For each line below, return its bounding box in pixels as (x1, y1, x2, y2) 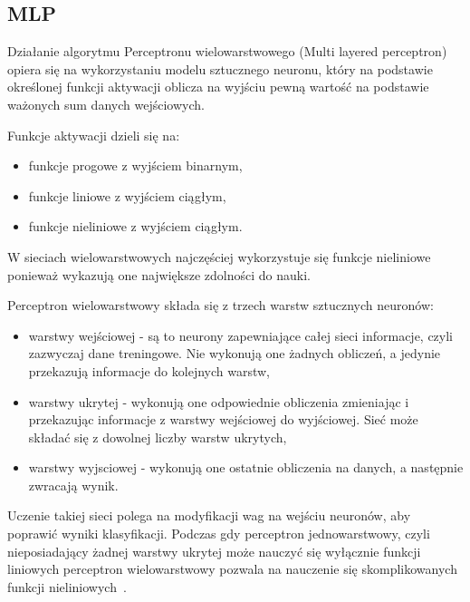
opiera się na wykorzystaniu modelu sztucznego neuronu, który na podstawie (7, 59, 433, 78)
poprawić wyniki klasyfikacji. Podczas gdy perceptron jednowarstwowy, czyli (7, 524, 430, 543)
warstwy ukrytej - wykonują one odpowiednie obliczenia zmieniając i (28, 392, 409, 411)
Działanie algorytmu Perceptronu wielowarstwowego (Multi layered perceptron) (7, 42, 447, 61)
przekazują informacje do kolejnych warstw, (28, 361, 270, 380)
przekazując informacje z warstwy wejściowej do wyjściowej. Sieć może (28, 410, 418, 429)
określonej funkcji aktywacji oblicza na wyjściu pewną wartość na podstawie (7, 77, 429, 96)
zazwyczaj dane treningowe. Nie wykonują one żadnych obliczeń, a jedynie (28, 344, 441, 363)
